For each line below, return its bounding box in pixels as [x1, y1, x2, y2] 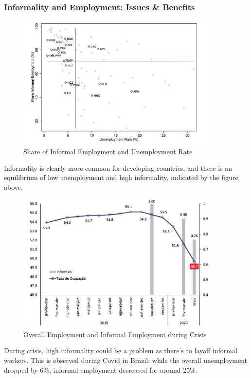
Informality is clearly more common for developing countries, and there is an [4, 162, 233, 173]
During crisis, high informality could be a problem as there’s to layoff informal [4, 345, 237, 356]
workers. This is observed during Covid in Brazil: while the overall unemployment [4, 355, 248, 365]
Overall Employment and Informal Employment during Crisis [23, 329, 207, 339]
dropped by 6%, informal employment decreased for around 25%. [4, 364, 197, 375]
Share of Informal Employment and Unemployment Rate [23, 146, 193, 157]
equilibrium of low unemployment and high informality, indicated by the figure [4, 172, 238, 182]
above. [4, 181, 23, 192]
